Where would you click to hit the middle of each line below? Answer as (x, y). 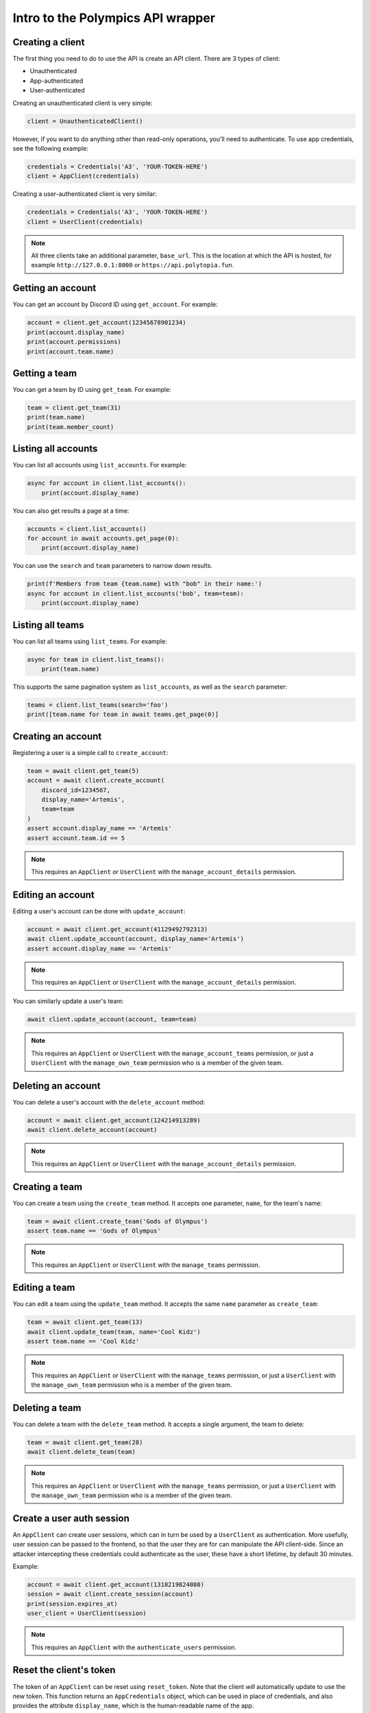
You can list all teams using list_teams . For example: (90, 641)
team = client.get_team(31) (74, 408)
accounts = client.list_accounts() (87, 529)
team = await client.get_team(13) (85, 1322)
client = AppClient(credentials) (83, 176)
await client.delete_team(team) (82, 1452)
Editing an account (54, 895)
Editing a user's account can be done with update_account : (99, 911)
